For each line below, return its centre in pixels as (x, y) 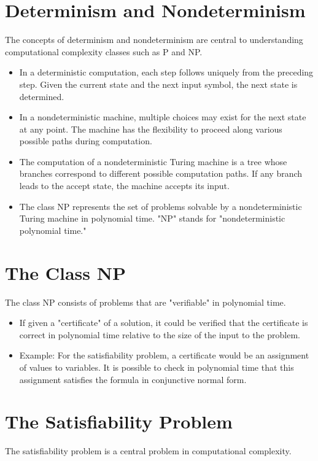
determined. (42, 96)
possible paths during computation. (86, 141)
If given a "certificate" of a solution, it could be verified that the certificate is (164, 323)
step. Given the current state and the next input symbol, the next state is (158, 84)
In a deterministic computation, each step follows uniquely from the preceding (166, 72)
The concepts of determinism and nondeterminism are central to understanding (154, 40)
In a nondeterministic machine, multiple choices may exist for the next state (163, 117)
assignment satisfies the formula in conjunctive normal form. (133, 379)
